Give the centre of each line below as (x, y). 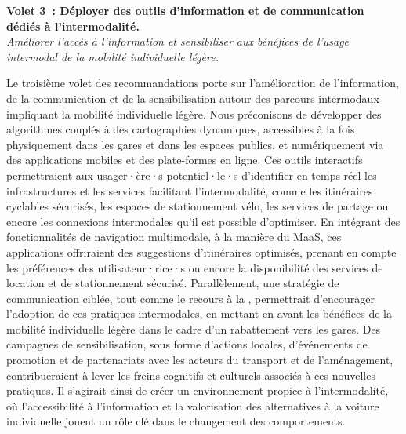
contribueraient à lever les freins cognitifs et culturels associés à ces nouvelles (191, 375)
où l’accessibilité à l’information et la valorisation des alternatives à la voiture (193, 405)
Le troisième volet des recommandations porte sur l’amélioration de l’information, (203, 83)
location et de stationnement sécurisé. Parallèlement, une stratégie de (173, 283)
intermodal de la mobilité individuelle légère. (112, 56)
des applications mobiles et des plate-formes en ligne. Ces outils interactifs (185, 160)
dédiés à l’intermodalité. (73, 26)
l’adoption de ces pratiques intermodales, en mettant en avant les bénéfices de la (199, 314)
